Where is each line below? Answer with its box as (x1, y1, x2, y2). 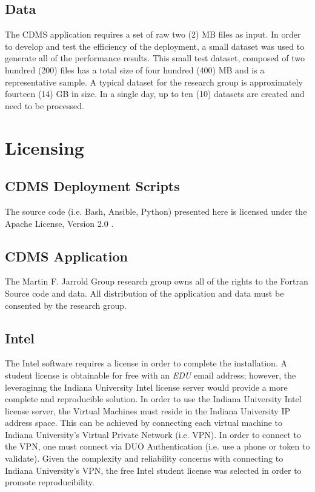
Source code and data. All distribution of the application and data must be (5, 286, 284, 299)
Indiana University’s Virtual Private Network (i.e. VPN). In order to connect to (5, 428, 301, 440)
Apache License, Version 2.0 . (5, 217, 114, 229)
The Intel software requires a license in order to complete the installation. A (5, 357, 287, 369)
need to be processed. (5, 99, 84, 112)
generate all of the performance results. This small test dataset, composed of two (5, 52, 305, 64)
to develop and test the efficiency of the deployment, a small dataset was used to (5, 39, 305, 52)
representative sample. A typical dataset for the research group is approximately (5, 75, 303, 88)
